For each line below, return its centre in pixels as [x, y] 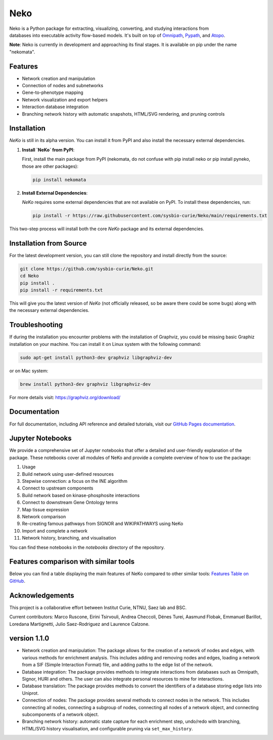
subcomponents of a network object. [60, 714]
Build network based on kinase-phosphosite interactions [81, 495]
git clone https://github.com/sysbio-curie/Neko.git [87, 269]
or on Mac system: [29, 371]
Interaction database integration [55, 107]
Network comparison [44, 516]
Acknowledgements [42, 595]
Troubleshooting [36, 325]
